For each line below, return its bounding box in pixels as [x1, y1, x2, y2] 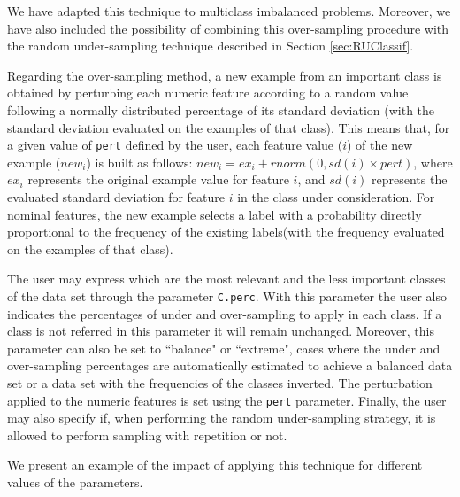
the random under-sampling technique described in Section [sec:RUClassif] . [7, 36, 414, 55]
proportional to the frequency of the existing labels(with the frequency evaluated [7, 222, 445, 241]
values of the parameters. [7, 473, 143, 492]
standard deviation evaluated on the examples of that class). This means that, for [7, 118, 450, 136]
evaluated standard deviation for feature [7, 188, 226, 206]
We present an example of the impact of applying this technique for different [7, 455, 423, 474]
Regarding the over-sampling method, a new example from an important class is [7, 66, 442, 84]
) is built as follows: [86, 152, 193, 171]
